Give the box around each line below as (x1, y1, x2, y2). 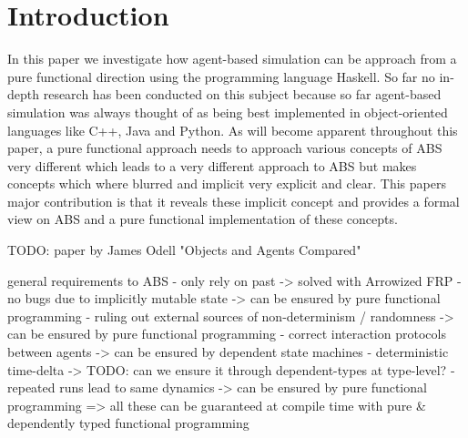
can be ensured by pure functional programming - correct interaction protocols (7, 324, 446, 343)
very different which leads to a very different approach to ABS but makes (7, 156, 417, 175)
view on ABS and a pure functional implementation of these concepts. (7, 209, 398, 229)
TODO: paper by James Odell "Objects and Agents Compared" (7, 240, 361, 260)
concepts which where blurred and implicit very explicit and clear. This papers (7, 174, 446, 193)
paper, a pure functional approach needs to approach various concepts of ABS (7, 138, 443, 158)
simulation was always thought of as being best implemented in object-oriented (7, 102, 448, 121)
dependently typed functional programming (7, 413, 249, 433)
